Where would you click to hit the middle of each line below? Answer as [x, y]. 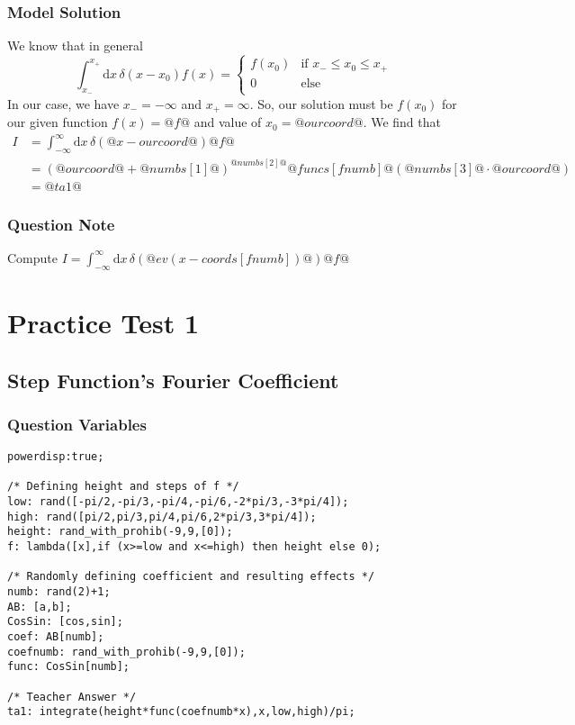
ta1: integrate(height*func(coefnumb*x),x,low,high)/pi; [181, 712]
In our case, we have [63, 103]
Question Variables [77, 424]
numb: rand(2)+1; [59, 592]
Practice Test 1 [103, 322]
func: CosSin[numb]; [69, 667]
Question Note [61, 224]
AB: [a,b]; [40, 607]
